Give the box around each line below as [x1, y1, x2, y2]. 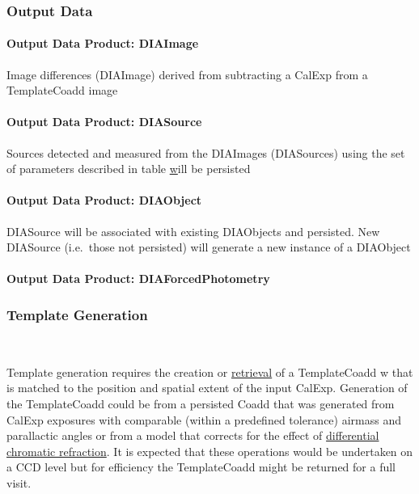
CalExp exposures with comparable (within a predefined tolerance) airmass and [6, 411, 401, 428]
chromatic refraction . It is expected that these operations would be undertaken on [6, 442, 413, 459]
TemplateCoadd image [6, 82, 118, 99]
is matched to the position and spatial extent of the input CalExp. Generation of [6, 379, 408, 396]
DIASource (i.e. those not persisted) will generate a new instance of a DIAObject [6, 239, 411, 255]
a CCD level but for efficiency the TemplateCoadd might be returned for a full [6, 458, 396, 475]
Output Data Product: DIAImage [6, 35, 199, 52]
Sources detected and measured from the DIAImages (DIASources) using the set [6, 144, 405, 161]
